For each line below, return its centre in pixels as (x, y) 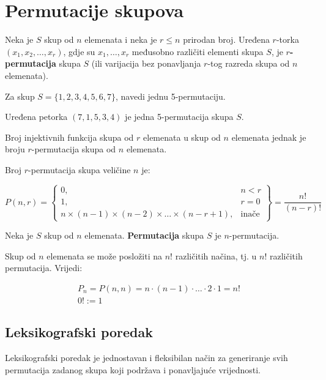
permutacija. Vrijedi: (44, 268)
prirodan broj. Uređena (226, 39)
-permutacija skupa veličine (80, 169)
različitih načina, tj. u (216, 255)
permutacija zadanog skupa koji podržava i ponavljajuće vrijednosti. (133, 369)
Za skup (20, 96)
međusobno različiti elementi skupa (198, 51)
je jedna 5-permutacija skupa (179, 117)
